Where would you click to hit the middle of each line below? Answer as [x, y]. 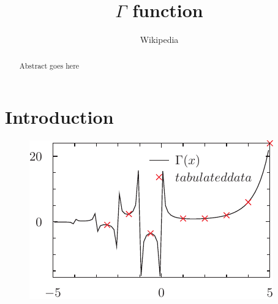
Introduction [59, 117]
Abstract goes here [49, 65]
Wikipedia [159, 40]
